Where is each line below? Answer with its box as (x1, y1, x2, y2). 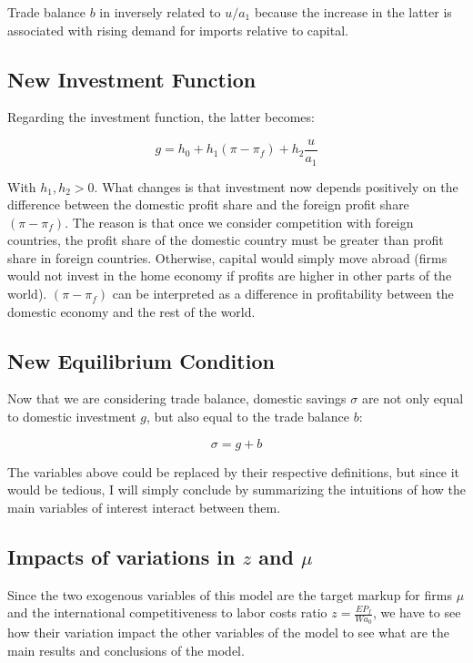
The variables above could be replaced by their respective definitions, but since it (7, 462, 460, 481)
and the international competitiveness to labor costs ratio (7, 603, 327, 622)
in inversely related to (99, 3, 221, 21)
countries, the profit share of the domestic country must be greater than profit (7, 230, 444, 250)
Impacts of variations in (7, 542, 236, 570)
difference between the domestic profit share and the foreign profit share (7, 195, 409, 214)
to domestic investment (7, 407, 136, 426)
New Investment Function (7, 65, 257, 93)
